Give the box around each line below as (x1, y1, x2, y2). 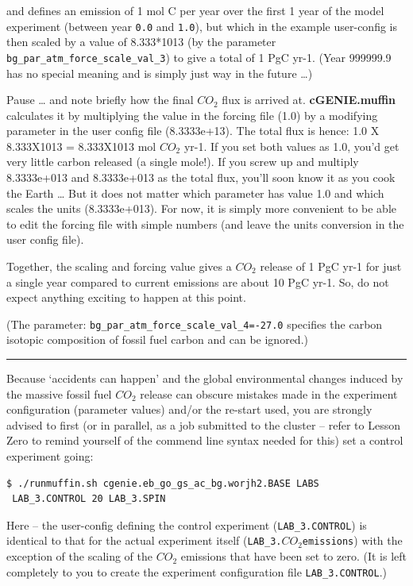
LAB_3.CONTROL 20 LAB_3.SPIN (12, 493, 166, 505)
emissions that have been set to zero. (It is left (180, 548, 407, 565)
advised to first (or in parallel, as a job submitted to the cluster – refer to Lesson (6, 416, 401, 433)
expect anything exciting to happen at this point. (6, 289, 246, 306)
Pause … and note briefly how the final (6, 91, 194, 108)
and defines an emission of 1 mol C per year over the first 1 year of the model (6, 2, 384, 18)
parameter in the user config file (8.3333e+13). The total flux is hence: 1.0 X (6, 122, 380, 139)
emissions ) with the (302, 532, 403, 549)
